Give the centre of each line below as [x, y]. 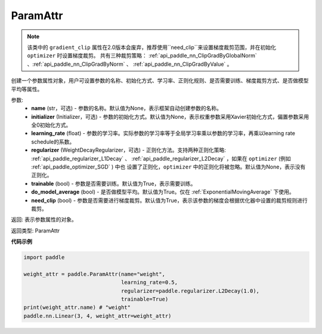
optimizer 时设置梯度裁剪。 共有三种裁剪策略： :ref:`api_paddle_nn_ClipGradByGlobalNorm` [142, 56]
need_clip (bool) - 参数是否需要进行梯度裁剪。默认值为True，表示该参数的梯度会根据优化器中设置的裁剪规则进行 [169, 200]
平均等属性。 [27, 89]
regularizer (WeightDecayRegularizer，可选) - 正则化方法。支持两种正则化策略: [129, 150]
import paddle [44, 258]
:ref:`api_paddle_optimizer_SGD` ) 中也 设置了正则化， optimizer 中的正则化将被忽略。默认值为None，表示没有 [168, 167]
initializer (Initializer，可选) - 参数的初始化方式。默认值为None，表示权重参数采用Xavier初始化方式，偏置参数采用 [170, 117]
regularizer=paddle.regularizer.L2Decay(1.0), [190, 291]
